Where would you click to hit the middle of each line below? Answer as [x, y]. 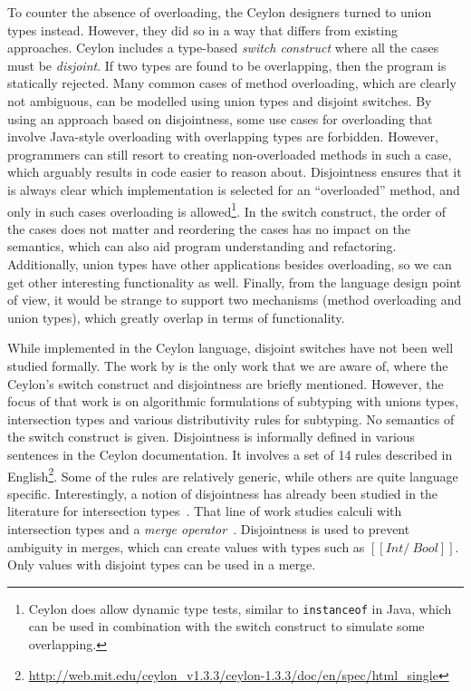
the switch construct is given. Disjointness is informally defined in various [211, 437]
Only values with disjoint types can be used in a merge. [162, 564]
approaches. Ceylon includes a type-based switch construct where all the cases [223, 48]
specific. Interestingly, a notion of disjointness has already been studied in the [223, 493]
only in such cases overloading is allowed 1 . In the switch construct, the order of [226, 209]
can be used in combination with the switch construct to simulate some [226, 626]
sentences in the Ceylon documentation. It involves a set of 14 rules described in [230, 454]
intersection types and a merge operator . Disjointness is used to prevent [209, 528]
